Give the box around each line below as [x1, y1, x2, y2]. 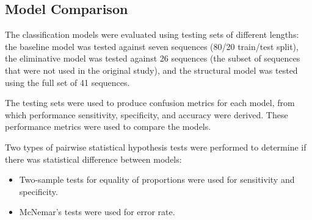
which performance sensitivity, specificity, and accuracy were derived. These [5, 108, 288, 121]
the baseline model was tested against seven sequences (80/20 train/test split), [5, 40, 299, 52]
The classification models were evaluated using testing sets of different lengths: [5, 28, 299, 41]
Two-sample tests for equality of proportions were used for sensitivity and [19, 173, 295, 186]
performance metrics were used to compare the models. [5, 120, 211, 133]
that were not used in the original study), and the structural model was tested [5, 63, 298, 76]
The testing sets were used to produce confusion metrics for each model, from [5, 96, 295, 109]
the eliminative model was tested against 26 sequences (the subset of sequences [5, 52, 300, 65]
